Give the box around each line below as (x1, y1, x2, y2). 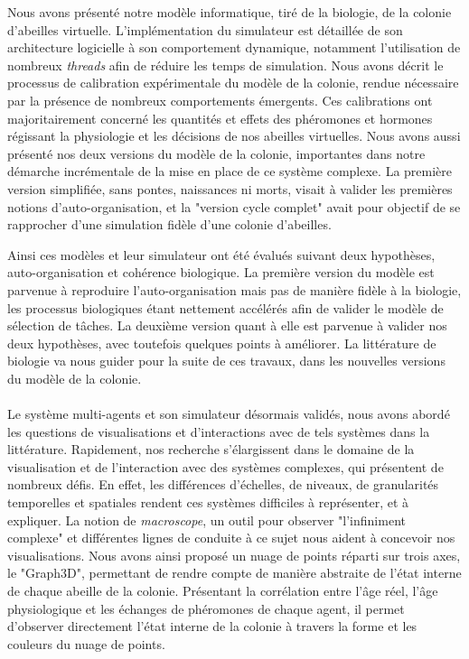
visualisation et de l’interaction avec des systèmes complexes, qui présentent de (7, 457, 444, 476)
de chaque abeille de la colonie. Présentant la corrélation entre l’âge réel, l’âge (7, 581, 438, 599)
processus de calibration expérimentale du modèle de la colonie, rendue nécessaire (7, 73, 459, 92)
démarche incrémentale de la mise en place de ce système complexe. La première (7, 162, 452, 181)
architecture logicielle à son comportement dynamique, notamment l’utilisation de (7, 38, 461, 57)
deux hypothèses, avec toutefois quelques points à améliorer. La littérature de (7, 333, 436, 352)
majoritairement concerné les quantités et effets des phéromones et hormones (7, 108, 433, 127)
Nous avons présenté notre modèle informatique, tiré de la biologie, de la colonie (7, 3, 452, 21)
